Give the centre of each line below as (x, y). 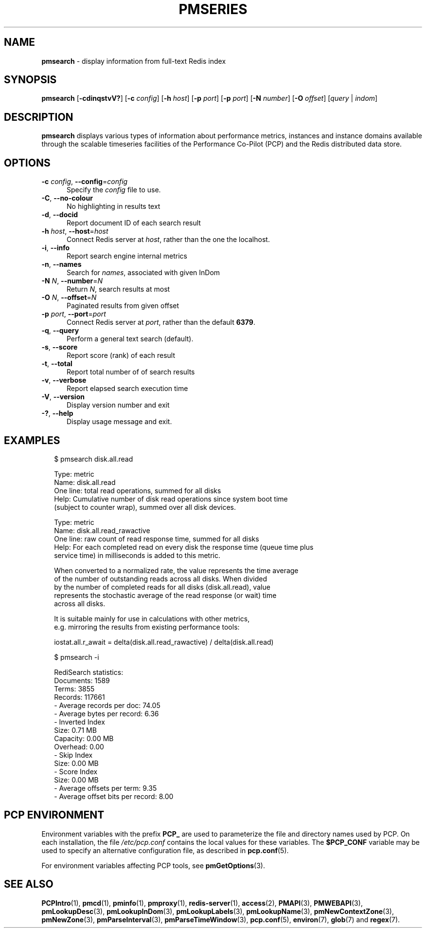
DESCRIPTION (39, 117)
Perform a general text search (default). (130, 339)
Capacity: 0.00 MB (84, 738)
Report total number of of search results (131, 372)
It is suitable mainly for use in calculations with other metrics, (152, 618)
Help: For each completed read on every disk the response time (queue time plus (184, 547)
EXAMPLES (32, 440)
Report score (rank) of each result (121, 355)
